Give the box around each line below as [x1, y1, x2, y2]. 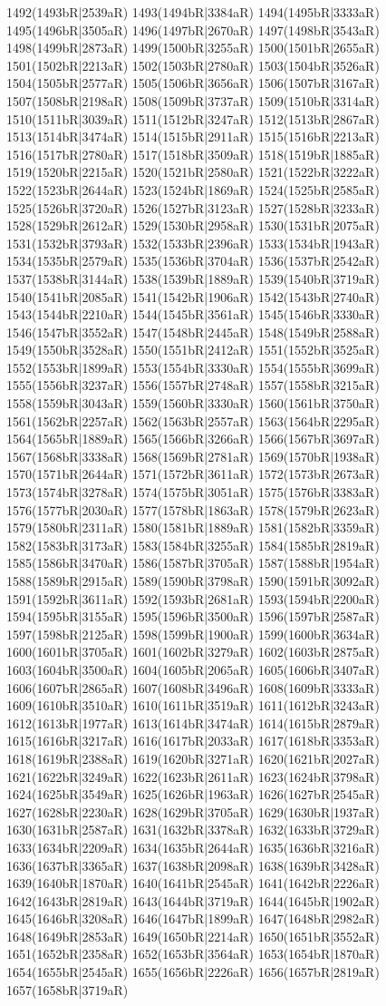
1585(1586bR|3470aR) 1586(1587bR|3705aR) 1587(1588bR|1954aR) [6, 553, 380, 572]
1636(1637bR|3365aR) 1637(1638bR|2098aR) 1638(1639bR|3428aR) [6, 855, 380, 874]
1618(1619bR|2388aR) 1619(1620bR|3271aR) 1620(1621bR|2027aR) [6, 748, 380, 767]
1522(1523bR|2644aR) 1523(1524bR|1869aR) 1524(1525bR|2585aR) [6, 180, 380, 199]
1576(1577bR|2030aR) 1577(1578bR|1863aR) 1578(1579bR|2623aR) [6, 500, 380, 519]
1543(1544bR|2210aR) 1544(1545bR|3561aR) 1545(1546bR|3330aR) [6, 305, 380, 324]
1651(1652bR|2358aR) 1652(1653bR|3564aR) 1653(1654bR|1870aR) [6, 944, 380, 963]
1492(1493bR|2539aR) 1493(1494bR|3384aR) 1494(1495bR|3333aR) [6, 3, 380, 21]
